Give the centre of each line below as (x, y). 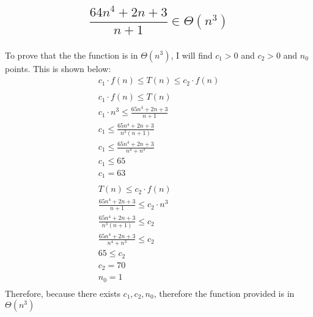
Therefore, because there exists (63, 293)
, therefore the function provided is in (224, 293)
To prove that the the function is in (72, 55)
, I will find (192, 55)
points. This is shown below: (58, 68)
